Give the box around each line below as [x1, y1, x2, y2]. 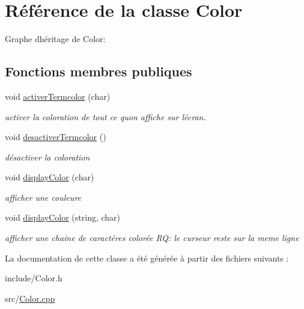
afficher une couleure [5, 191, 81, 203]
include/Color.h [5, 272, 62, 284]
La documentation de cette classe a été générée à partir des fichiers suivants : [5, 251, 289, 264]
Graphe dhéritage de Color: [5, 32, 106, 45]
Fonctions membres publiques [5, 62, 192, 81]
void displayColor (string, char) [5, 211, 121, 224]
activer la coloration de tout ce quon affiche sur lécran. [5, 110, 206, 123]
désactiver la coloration [5, 150, 90, 163]
